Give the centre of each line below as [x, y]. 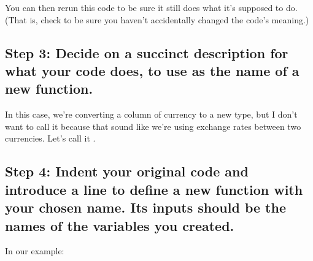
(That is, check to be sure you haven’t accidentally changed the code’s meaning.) [157, 19]
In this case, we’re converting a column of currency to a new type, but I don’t [151, 114]
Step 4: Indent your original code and [127, 171]
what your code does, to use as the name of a [152, 70]
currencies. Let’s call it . [50, 138]
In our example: [35, 251]
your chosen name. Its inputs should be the [145, 207]
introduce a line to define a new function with [154, 189]
